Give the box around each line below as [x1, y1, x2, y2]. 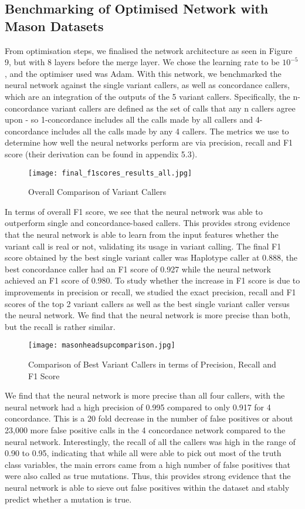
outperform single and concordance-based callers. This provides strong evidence [5, 217, 290, 229]
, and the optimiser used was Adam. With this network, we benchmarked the [5, 67, 282, 79]
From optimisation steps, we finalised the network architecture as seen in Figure [5, 44, 293, 56]
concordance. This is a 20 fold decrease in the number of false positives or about [5, 412, 293, 424]
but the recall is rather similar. [5, 320, 116, 332]
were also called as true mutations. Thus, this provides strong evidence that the [5, 470, 291, 482]
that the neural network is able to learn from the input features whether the [5, 228, 279, 240]
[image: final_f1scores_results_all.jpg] [28, 168, 192, 177]
